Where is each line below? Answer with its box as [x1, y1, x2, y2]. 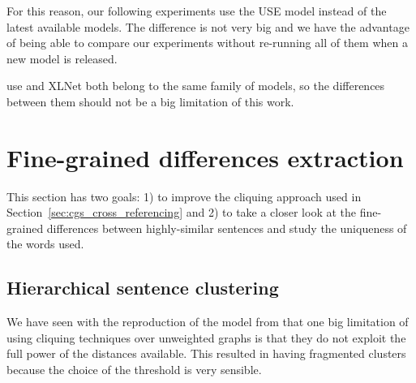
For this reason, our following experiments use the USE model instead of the [6, 2, 387, 19]
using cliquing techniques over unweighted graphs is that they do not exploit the [6, 329, 406, 346]
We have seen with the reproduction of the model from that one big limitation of [6, 313, 409, 330]
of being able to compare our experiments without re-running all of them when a [6, 34, 408, 51]
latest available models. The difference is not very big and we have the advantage [6, 18, 410, 35]
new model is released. [6, 49, 118, 67]
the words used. [6, 235, 84, 252]
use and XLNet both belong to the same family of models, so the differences [6, 77, 385, 94]
